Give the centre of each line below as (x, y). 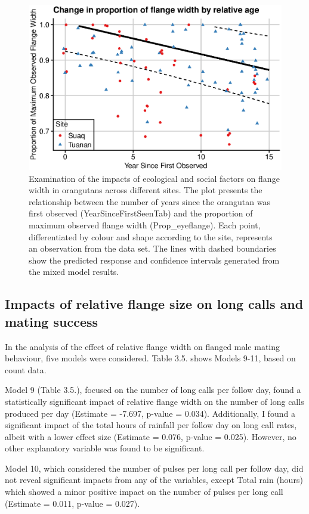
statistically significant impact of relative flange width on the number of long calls (154, 401)
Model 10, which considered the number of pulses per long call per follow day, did (154, 468)
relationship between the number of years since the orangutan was (149, 201)
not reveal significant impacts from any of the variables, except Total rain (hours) (154, 480)
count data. (26, 369)
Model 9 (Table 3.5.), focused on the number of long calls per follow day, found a (153, 390)
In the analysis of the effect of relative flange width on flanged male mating (143, 346)
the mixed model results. (74, 272)
